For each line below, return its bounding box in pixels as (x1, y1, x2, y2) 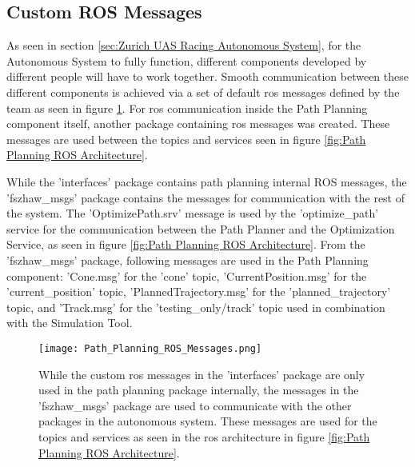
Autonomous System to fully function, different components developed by (6, 52, 367, 69)
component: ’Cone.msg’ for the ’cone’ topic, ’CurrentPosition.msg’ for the (6, 267, 367, 284)
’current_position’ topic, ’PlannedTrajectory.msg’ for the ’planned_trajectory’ (6, 283, 391, 300)
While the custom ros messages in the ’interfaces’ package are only (38, 365, 365, 382)
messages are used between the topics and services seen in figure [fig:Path (6, 130, 366, 147)
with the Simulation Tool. (6, 314, 133, 331)
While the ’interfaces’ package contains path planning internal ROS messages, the (6, 173, 407, 190)
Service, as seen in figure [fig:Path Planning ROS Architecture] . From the (6, 236, 365, 253)
